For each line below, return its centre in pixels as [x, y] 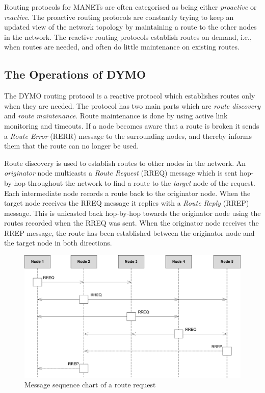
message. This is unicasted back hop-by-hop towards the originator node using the [132, 213]
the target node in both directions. [58, 243]
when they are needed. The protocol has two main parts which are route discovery [132, 105]
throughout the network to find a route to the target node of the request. [141, 182]
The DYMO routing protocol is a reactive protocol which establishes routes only [130, 96]
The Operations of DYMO [75, 74]
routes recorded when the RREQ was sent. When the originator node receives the [131, 223]
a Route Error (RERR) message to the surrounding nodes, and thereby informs [128, 136]
